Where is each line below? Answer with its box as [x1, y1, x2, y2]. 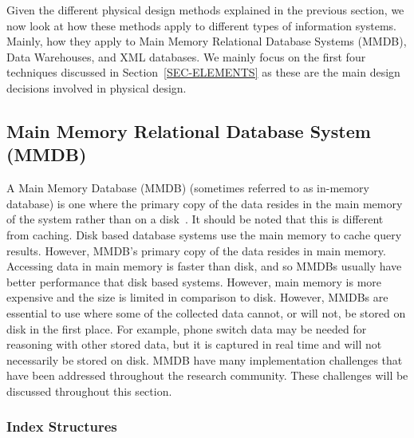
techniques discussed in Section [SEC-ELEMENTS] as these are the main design [6, 64, 400, 81]
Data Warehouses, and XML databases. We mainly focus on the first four [6, 48, 366, 65]
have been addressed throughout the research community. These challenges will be [6, 367, 408, 384]
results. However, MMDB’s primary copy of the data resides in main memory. [6, 242, 386, 258]
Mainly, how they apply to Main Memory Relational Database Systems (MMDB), [6, 33, 407, 49]
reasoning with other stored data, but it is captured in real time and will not [6, 336, 382, 353]
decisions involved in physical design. [6, 79, 187, 96]
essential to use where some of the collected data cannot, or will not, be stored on [6, 304, 406, 321]
